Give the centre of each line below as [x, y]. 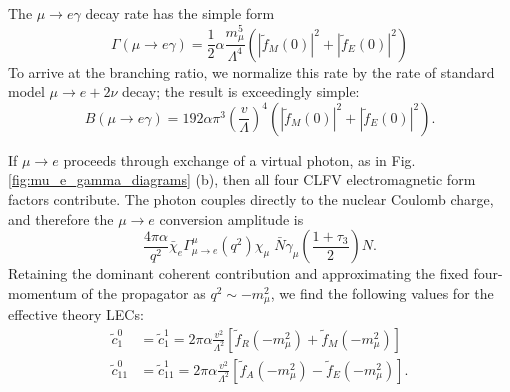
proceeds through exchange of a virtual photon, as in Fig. [239, 159]
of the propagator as [143, 292]
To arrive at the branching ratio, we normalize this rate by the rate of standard [251, 71]
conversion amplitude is [231, 218]
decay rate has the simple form [180, 13]
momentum [42, 292]
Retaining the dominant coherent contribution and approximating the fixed [238, 273]
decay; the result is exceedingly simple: [241, 91]
